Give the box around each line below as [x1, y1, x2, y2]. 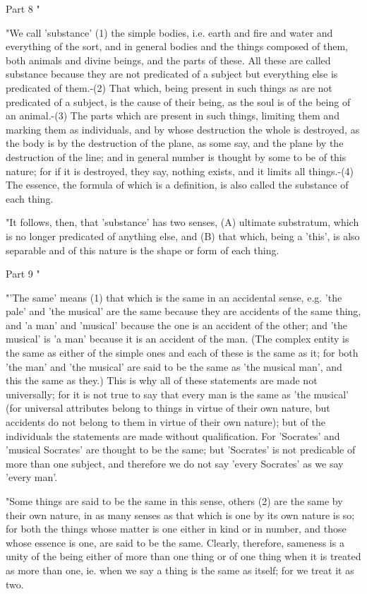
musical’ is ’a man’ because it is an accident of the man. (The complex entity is [6, 331, 349, 346]
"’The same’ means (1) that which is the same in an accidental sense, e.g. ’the [6, 290, 342, 304]
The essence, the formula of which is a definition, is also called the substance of [6, 177, 349, 192]
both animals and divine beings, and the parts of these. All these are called [6, 52, 331, 67]
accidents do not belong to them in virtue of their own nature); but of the [6, 415, 325, 429]
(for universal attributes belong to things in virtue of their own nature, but [6, 400, 330, 415]
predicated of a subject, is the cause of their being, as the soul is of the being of [6, 94, 351, 109]
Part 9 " [6, 266, 40, 281]
